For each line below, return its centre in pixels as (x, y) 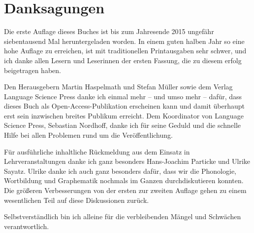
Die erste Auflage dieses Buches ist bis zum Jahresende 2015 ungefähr (109, 31)
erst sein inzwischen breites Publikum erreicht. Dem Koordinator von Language (124, 115)
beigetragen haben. (32, 70)
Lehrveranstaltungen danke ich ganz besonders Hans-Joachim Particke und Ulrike (127, 161)
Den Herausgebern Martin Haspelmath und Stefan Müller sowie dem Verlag (118, 87)
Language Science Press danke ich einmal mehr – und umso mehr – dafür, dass (123, 96)
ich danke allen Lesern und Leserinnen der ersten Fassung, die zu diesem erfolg (123, 60)
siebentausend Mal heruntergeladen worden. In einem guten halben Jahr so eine (124, 41)
